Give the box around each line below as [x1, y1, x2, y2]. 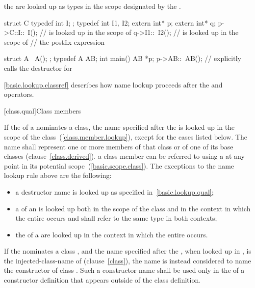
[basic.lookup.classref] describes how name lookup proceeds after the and [4, 79, 223, 89]
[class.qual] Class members [4, 105, 81, 115]
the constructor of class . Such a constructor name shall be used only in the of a [4, 265, 245, 275]
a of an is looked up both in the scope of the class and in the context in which [15, 203, 251, 213]
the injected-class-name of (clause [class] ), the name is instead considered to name [4, 255, 251, 265]
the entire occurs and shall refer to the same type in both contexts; [15, 213, 217, 223]
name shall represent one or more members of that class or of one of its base [4, 141, 233, 151]
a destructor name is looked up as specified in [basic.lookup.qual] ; [15, 186, 214, 197]
